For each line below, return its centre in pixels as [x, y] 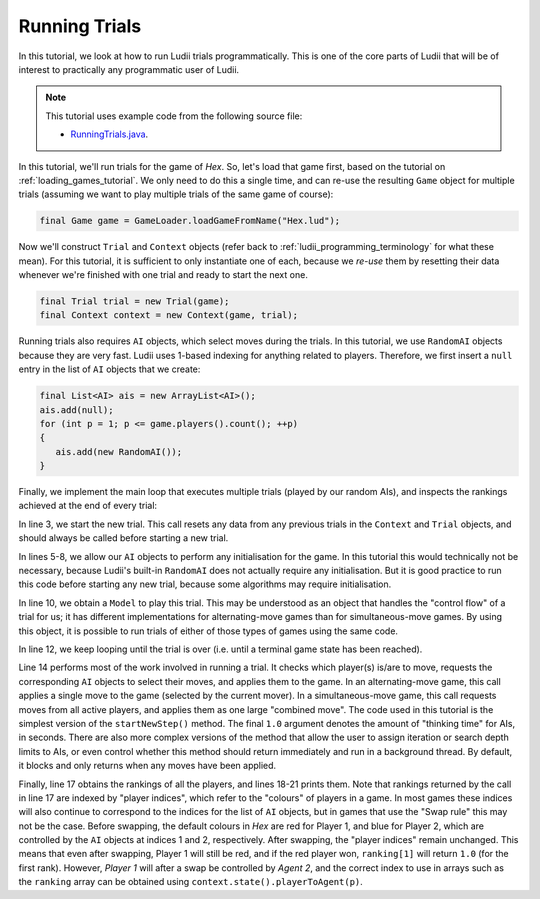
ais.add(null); [76, 409]
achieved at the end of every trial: [88, 506]
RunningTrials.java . [109, 134]
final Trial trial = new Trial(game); [134, 301]
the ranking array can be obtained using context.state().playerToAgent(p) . [191, 882]
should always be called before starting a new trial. [123, 538]
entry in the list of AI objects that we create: [109, 369]
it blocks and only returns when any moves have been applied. [147, 766]
